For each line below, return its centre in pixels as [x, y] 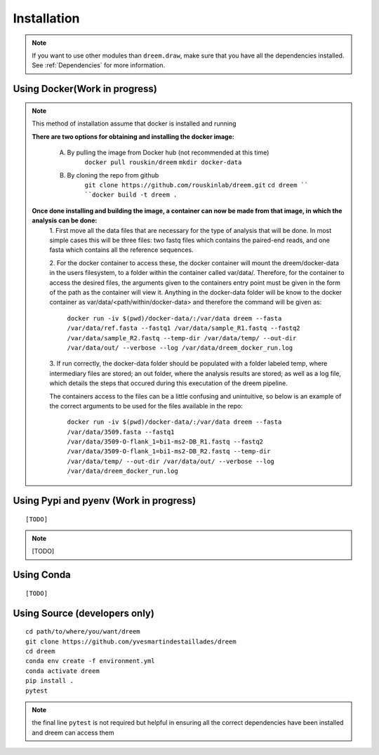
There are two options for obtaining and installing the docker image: [133, 136]
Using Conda [42, 575]
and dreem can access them [73, 733]
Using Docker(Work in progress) [85, 89]
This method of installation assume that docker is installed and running [134, 123]
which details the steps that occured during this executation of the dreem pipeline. [168, 383]
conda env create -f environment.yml [91, 661]
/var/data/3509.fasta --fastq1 [121, 432]
